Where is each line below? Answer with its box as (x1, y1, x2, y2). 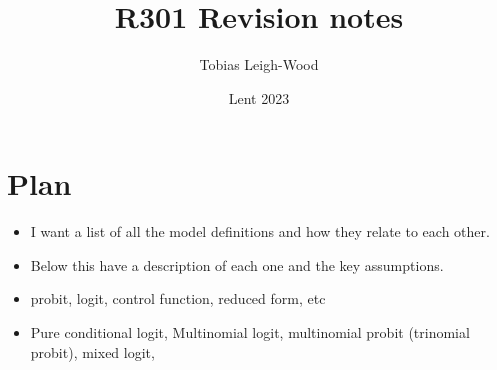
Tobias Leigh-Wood (199, 54, 319, 75)
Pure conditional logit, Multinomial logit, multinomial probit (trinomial (30, 322, 470, 343)
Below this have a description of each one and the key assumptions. (30, 254, 444, 275)
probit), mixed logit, (30, 341, 155, 362)
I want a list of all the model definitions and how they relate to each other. (30, 221, 490, 242)
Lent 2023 (228, 87, 290, 108)
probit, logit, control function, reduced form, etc (30, 288, 326, 309)
